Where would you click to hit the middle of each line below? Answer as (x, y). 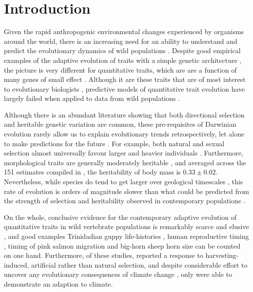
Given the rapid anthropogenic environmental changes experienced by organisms (124, 31)
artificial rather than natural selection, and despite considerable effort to (139, 264)
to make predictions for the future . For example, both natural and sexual (114, 143)
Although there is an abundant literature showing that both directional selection (124, 114)
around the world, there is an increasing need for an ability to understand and (121, 41)
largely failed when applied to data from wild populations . (92, 98)
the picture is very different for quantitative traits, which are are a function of (120, 69)
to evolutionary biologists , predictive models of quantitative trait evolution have (125, 88)
